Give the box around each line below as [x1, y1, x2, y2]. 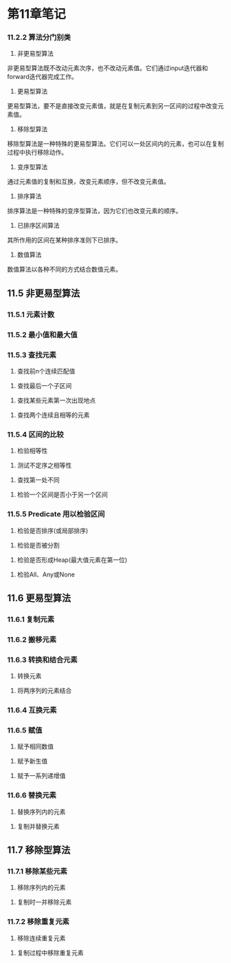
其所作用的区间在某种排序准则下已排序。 [7, 236, 122, 244]
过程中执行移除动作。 [7, 149, 67, 157]
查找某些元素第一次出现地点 [16, 396, 96, 404]
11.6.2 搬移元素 [7, 634, 57, 644]
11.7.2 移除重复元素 [7, 917, 70, 927]
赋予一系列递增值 [16, 772, 66, 780]
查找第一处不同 [16, 476, 60, 484]
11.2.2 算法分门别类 [7, 32, 71, 42]
